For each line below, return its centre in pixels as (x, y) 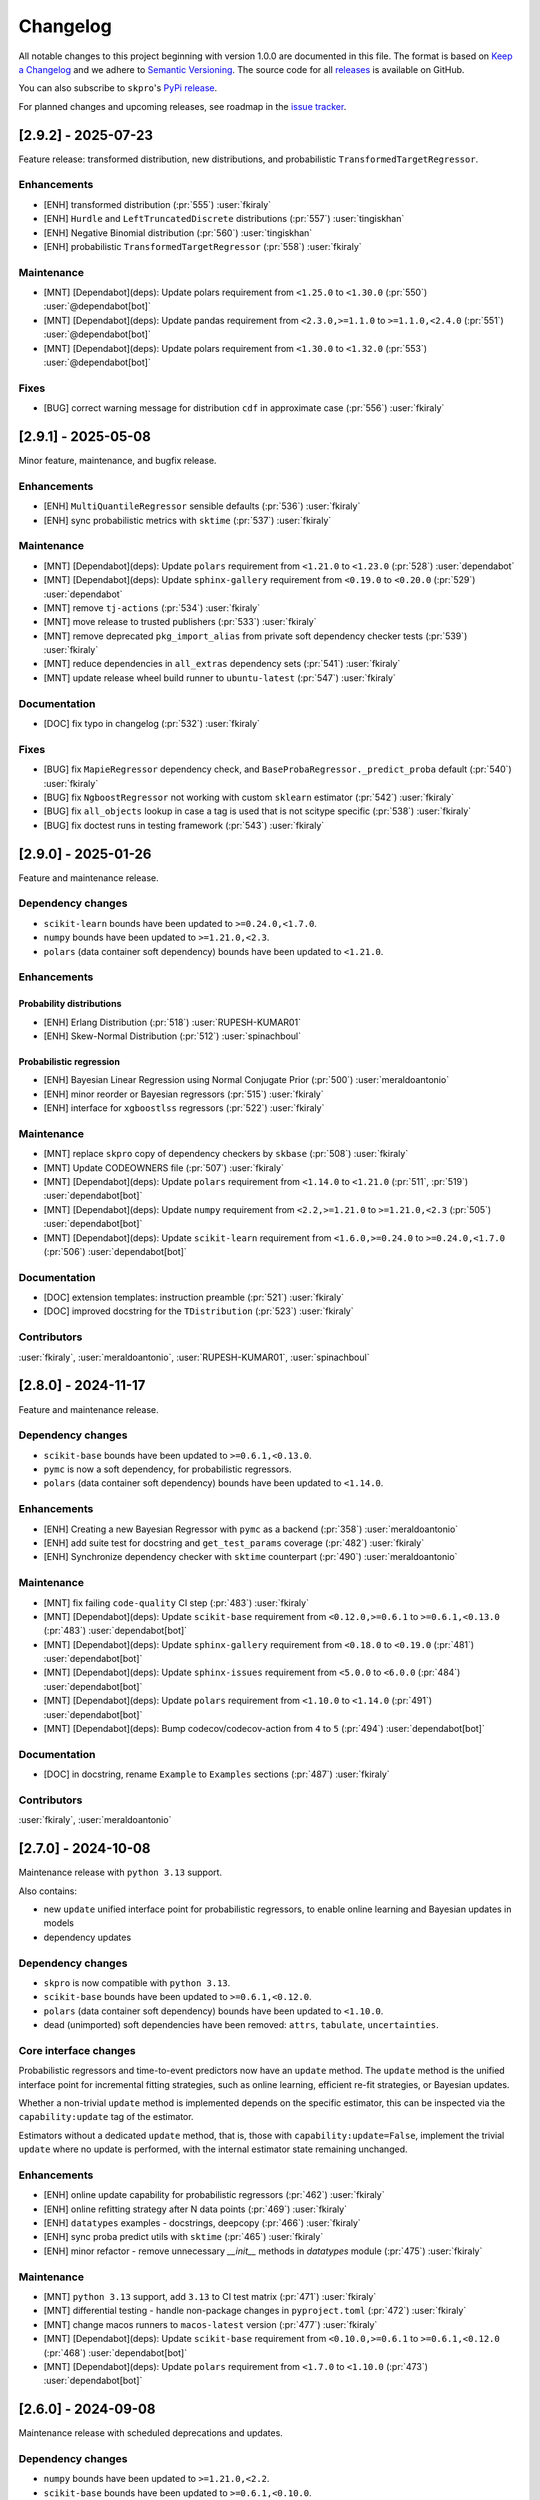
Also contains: (48, 1891)
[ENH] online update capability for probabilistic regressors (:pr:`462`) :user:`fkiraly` (214, 2195)
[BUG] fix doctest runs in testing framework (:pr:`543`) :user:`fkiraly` (184, 825)
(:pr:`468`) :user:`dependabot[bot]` (115, 2352)
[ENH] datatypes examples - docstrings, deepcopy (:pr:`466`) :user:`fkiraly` (202, 2223)
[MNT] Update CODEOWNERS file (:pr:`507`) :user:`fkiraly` (164, 1167)
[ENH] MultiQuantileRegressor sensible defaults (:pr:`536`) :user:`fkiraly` (202, 506)
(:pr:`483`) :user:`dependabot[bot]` (115, 1631)
